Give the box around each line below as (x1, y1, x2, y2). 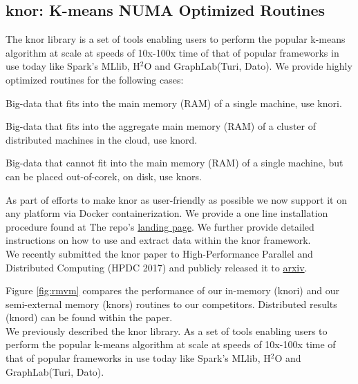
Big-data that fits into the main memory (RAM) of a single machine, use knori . (6, 95, 342, 110)
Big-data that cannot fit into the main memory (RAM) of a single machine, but (6, 155, 343, 170)
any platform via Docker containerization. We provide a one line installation (6, 206, 328, 220)
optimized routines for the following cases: (6, 72, 184, 86)
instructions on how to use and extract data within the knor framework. (6, 233, 311, 247)
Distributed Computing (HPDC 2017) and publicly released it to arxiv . (6, 260, 308, 274)
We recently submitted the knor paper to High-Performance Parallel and (6, 246, 313, 260)
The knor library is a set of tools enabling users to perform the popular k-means (6, 32, 346, 46)
